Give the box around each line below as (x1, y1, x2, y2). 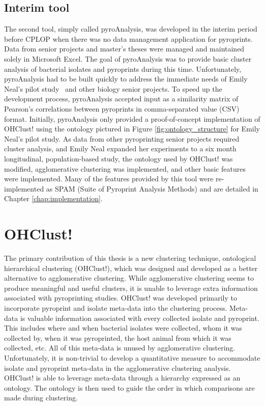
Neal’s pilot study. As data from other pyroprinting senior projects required (4, 133, 240, 144)
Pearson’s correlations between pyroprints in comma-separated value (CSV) (4, 103, 240, 114)
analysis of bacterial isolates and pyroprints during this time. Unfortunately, (4, 63, 242, 74)
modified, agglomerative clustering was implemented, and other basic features (4, 163, 246, 174)
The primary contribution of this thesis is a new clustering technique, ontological (4, 253, 256, 263)
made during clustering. (4, 392, 78, 403)
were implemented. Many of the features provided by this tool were (4, 173, 214, 184)
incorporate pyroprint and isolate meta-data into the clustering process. (4, 302, 227, 313)
